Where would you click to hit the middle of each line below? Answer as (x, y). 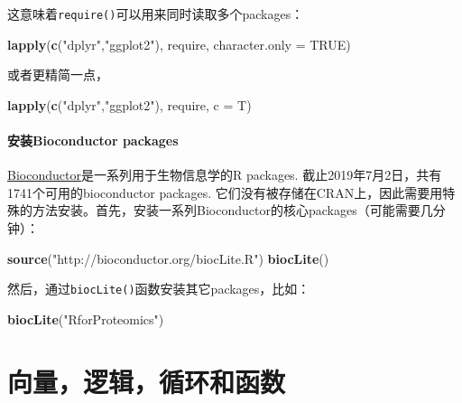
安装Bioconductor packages (93, 141)
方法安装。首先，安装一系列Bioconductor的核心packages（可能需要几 (232, 210)
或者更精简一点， (58, 75)
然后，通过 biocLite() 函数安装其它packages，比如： (159, 289)
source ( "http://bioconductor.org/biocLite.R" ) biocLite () (168, 258)
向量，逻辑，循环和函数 (147, 381)
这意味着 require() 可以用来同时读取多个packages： (156, 14)
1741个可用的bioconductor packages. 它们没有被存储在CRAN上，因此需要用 (225, 192)
